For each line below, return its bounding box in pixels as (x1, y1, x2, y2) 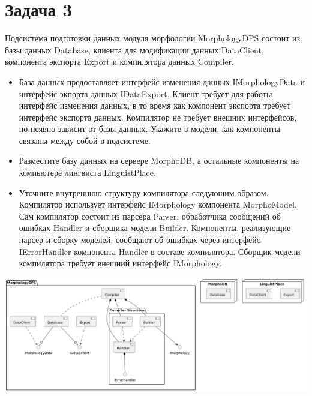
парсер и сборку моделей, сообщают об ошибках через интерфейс (19, 233, 260, 246)
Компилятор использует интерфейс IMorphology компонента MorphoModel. (19, 198, 297, 211)
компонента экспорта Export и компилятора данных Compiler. (5, 55, 234, 68)
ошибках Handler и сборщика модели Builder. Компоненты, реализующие (19, 221, 291, 234)
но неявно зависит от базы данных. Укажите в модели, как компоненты (19, 122, 280, 135)
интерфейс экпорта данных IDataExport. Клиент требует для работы (19, 87, 272, 100)
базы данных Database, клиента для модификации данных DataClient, (5, 43, 264, 56)
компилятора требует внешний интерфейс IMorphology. (19, 257, 222, 269)
